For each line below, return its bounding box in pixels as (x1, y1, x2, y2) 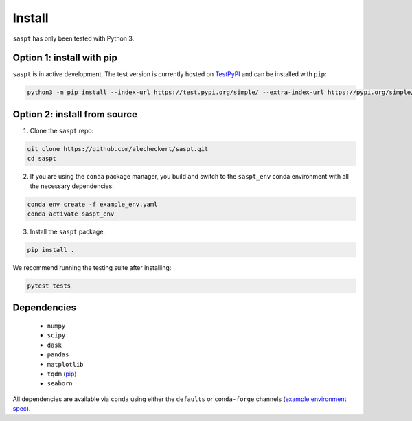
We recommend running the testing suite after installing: (12, 264, 172, 272)
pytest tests (27, 282, 71, 290)
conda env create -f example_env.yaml (27, 200, 158, 208)
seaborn (47, 380, 73, 387)
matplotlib (47, 361, 84, 368)
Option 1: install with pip (12, 52, 118, 64)
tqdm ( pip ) (47, 369, 77, 378)
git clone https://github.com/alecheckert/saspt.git (27, 145, 209, 152)
